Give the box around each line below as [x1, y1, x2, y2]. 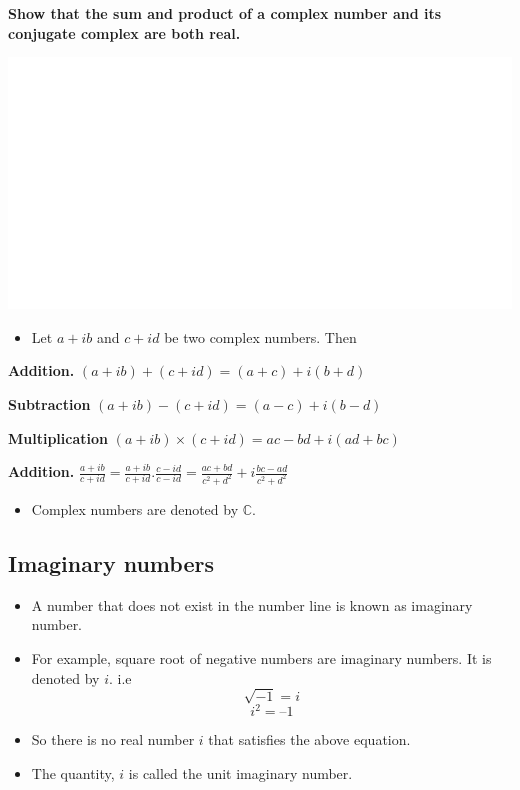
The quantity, [31, 762, 115, 783]
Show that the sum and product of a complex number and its [8, 3, 442, 23]
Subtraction [8, 393, 91, 414]
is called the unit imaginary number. [128, 762, 353, 783]
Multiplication [8, 427, 109, 448]
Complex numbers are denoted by [31, 499, 239, 520]
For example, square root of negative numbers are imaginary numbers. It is [31, 648, 492, 669]
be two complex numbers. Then [164, 326, 357, 347]
